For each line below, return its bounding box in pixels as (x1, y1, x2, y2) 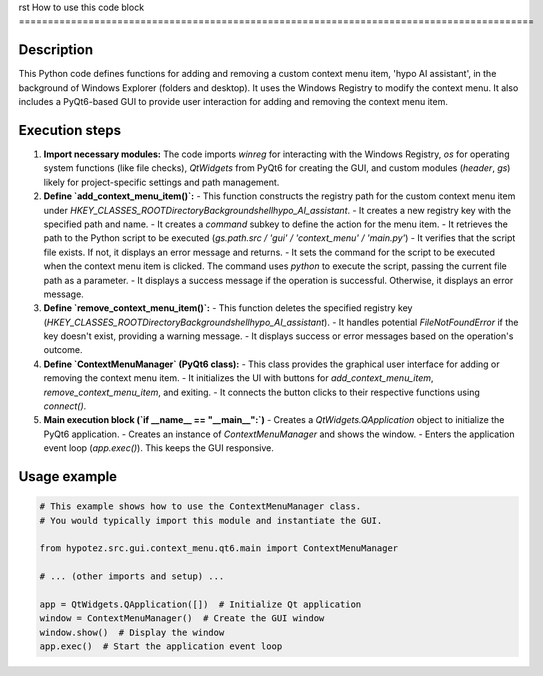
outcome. (43, 344, 83, 356)
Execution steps (18, 121, 122, 139)
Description (18, 41, 94, 59)
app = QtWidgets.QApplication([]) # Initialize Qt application (39, 598, 362, 610)
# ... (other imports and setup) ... (39, 571, 225, 582)
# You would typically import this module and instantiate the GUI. (39, 515, 383, 526)
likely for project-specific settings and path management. (43, 176, 280, 188)
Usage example (18, 468, 118, 485)
